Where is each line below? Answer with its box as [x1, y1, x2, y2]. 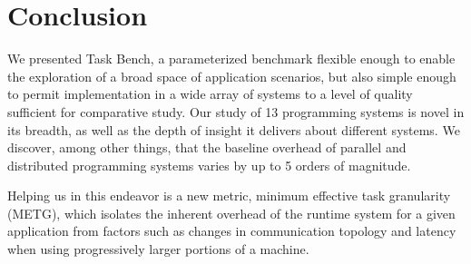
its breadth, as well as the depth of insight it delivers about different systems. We [7, 120, 460, 139]
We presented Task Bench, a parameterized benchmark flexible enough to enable [7, 49, 456, 68]
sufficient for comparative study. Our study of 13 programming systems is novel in [7, 102, 465, 121]
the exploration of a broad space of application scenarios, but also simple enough [7, 66, 456, 85]
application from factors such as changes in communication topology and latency [7, 221, 456, 240]
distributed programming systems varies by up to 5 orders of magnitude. [7, 155, 411, 174]
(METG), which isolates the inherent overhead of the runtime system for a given [7, 203, 456, 222]
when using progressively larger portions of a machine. [7, 240, 309, 259]
